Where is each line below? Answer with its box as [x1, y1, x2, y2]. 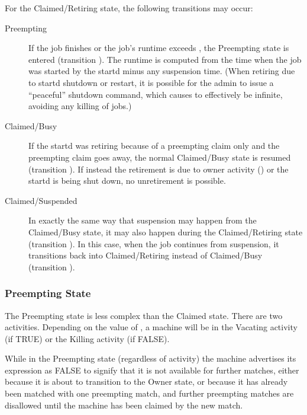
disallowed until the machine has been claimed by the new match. [5, 398, 243, 411]
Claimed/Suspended [5, 194, 77, 206]
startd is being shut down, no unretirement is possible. [28, 174, 226, 187]
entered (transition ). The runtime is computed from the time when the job [28, 53, 302, 65]
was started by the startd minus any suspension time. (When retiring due [28, 65, 295, 77]
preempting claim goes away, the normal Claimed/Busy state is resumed [28, 151, 291, 163]
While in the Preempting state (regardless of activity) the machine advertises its [5, 352, 296, 365]
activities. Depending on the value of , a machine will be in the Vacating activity [5, 321, 298, 333]
